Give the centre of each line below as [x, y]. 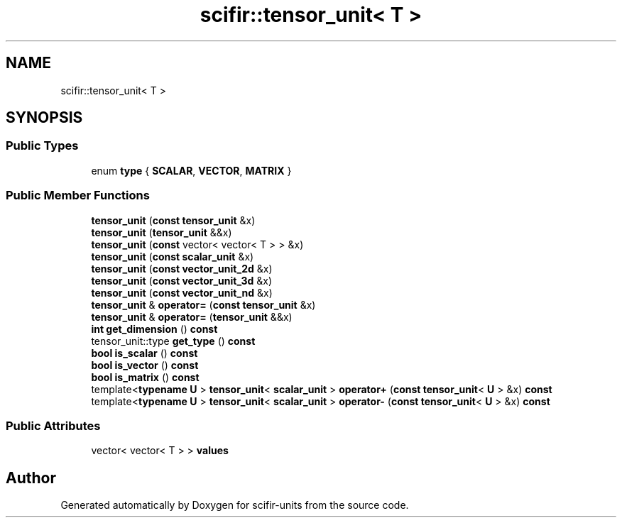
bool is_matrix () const [145, 377]
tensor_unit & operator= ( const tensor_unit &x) [203, 304]
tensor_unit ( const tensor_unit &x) [173, 220]
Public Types [42, 146]
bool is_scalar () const [144, 353]
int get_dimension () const [154, 329]
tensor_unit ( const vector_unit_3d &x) [182, 280]
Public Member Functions [78, 196]
